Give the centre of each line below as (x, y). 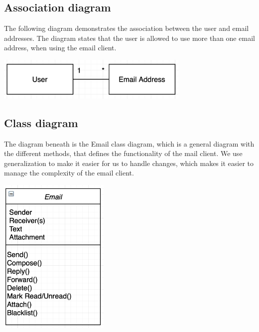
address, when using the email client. (60, 48)
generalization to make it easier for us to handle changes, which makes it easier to (129, 163)
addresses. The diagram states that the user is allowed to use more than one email (129, 38)
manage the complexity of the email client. (69, 173)
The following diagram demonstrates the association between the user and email (127, 28)
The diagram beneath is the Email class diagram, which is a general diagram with (129, 143)
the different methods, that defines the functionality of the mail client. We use (123, 153)
